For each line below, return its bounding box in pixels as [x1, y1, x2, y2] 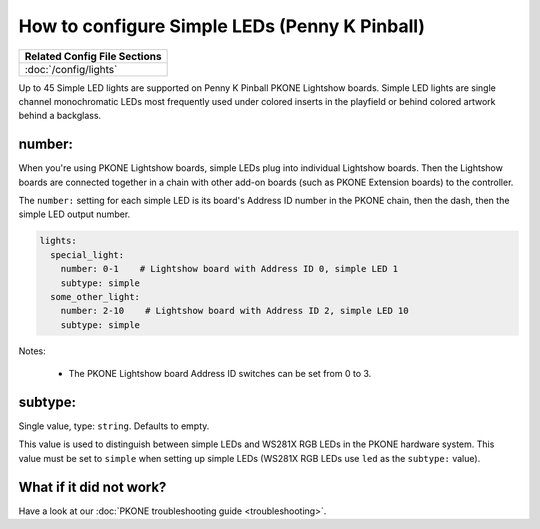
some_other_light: [50, 291, 140, 302]
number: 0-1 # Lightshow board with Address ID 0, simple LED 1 [60, 263, 399, 275]
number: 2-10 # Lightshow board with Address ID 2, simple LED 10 [60, 305, 409, 317]
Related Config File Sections [24, 49, 162, 63]
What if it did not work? [18, 478, 167, 495]
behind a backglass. [18, 110, 102, 122]
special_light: [50, 249, 125, 260]
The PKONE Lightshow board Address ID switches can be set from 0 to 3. [68, 368, 372, 380]
